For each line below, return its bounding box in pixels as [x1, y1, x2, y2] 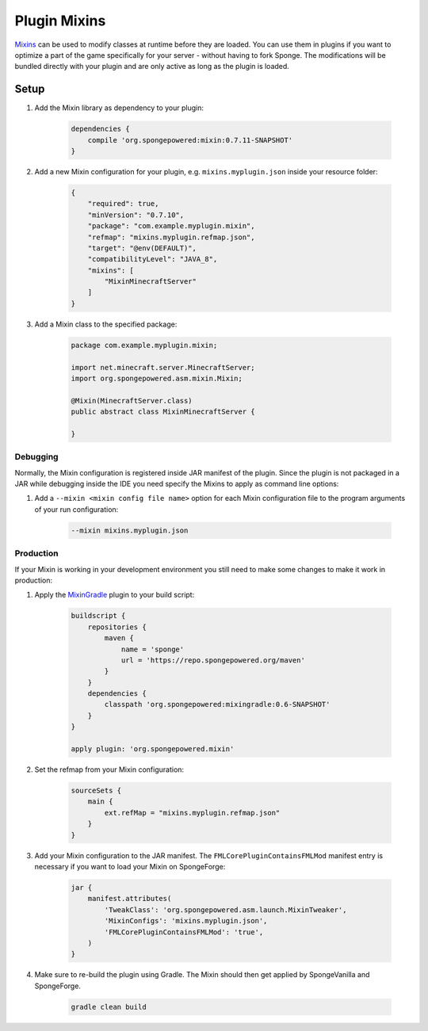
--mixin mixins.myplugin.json [71, 525, 189, 535]
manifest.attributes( [87, 894, 172, 903]
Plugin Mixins [14, 12, 106, 29]
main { [87, 797, 113, 806]
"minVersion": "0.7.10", [87, 210, 185, 220]
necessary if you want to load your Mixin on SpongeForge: [34, 861, 226, 871]
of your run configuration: [34, 504, 119, 514]
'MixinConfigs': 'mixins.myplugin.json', [104, 916, 268, 926]
